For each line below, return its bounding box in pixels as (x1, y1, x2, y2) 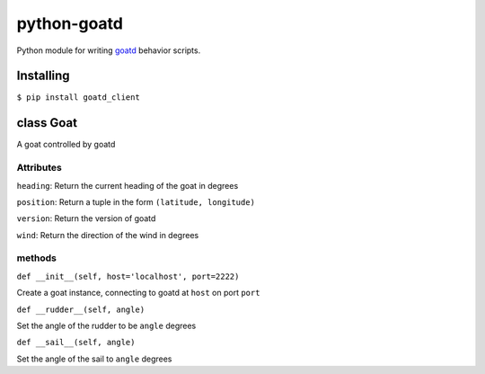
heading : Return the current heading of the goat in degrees (16, 180, 239, 191)
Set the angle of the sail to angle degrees (16, 353, 172, 364)
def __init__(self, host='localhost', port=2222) (16, 271, 240, 281)
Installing (16, 68, 71, 84)
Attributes (16, 162, 62, 174)
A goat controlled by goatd (16, 139, 116, 150)
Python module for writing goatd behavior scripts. (16, 45, 201, 56)
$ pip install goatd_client (16, 93, 141, 102)
